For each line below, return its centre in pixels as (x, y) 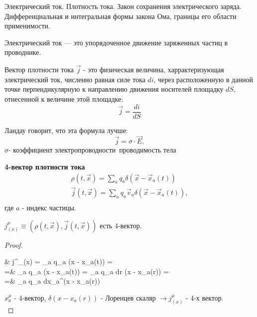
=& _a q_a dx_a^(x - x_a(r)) (52, 281)
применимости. (27, 26)
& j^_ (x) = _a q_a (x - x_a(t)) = (59, 261)
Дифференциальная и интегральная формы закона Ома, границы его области (121, 16)
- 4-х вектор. (205, 297)
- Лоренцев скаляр (128, 297)
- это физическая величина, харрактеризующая (154, 70)
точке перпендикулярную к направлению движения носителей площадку (114, 89)
